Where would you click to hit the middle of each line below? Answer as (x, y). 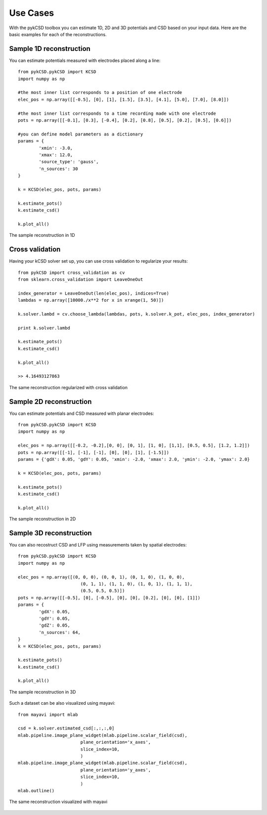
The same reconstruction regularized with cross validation (68, 387)
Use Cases (32, 13)
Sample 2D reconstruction (50, 401)
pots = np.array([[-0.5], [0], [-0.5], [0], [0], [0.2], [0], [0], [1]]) (109, 598)
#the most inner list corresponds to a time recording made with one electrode (117, 113)
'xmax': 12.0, (56, 155)
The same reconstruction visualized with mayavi (58, 802)
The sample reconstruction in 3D (43, 692)
